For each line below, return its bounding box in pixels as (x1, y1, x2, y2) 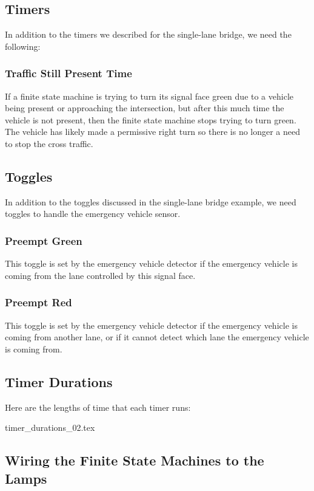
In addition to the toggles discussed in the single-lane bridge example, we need (5, 195, 296, 208)
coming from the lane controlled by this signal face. (5, 269, 196, 281)
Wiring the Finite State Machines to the (5, 451, 264, 470)
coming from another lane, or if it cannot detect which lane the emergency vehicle (5, 331, 309, 343)
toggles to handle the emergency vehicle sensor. (5, 207, 181, 220)
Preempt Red (5, 295, 72, 310)
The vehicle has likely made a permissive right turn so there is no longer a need (5, 125, 301, 138)
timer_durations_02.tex (5, 421, 95, 434)
